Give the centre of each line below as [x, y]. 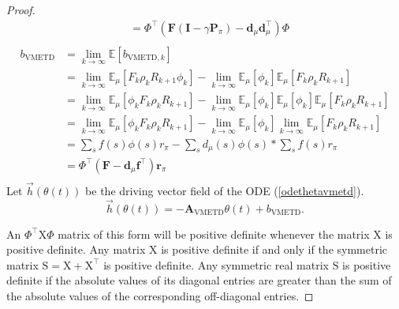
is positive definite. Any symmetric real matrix [216, 264]
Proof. [21, 9]
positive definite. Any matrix [76, 249]
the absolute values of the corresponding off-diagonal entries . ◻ [160, 295]
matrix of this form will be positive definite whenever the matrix [214, 234]
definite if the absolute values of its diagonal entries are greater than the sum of [199, 280]
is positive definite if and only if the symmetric [274, 249]
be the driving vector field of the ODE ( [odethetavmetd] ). [225, 190]
